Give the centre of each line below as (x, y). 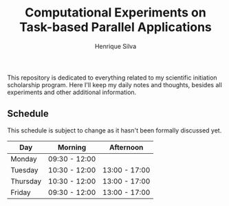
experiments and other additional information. (72, 92)
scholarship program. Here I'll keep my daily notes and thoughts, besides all (115, 84)
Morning (72, 147)
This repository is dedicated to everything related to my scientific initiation (112, 78)
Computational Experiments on (116, 13)
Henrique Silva (116, 46)
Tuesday (24, 170)
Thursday (26, 181)
